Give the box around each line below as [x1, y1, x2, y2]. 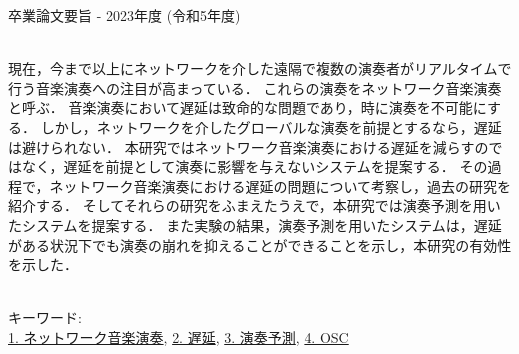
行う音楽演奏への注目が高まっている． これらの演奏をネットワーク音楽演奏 [8, 77, 502, 98]
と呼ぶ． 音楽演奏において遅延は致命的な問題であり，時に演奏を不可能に [8, 97, 487, 118]
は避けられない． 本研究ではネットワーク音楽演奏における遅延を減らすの [8, 136, 489, 157]
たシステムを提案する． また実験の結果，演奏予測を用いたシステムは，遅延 [8, 214, 502, 235]
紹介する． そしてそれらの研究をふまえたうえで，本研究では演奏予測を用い [8, 195, 501, 216]
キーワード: [8, 307, 82, 328]
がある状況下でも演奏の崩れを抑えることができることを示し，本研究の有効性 [8, 234, 512, 255]
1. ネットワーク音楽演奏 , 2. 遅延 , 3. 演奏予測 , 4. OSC [8, 326, 349, 347]
